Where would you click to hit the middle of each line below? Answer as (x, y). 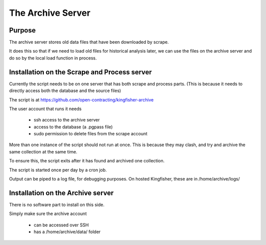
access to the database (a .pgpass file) (73, 127)
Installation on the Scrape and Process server (81, 72)
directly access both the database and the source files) (65, 91)
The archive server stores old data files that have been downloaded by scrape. (89, 42)
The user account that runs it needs (45, 109)
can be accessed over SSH (61, 225)
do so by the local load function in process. (53, 58)
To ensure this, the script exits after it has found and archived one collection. (87, 161)
